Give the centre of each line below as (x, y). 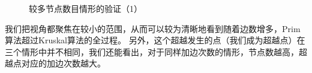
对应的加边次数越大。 (63, 63)
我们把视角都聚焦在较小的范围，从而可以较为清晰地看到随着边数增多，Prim (153, 28)
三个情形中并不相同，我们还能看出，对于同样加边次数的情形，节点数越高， (152, 51)
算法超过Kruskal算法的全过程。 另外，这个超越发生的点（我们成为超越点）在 (155, 40)
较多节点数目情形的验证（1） (85, 8)
